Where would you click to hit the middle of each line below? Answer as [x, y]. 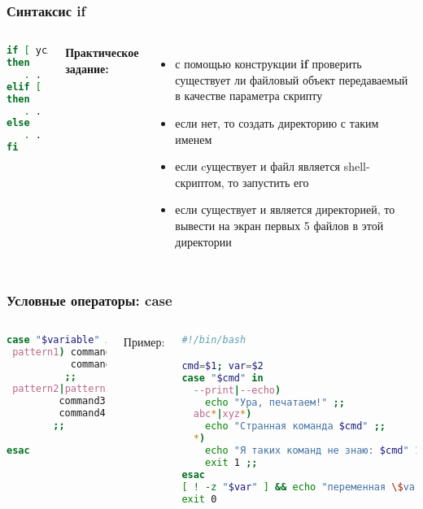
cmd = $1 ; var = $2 [222, 365]
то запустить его [268, 182]
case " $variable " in [62, 340]
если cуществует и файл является [258, 166]
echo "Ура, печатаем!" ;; [275, 402]
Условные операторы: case [89, 300]
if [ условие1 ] [50, 51]
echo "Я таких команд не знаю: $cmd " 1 [313, 451]
